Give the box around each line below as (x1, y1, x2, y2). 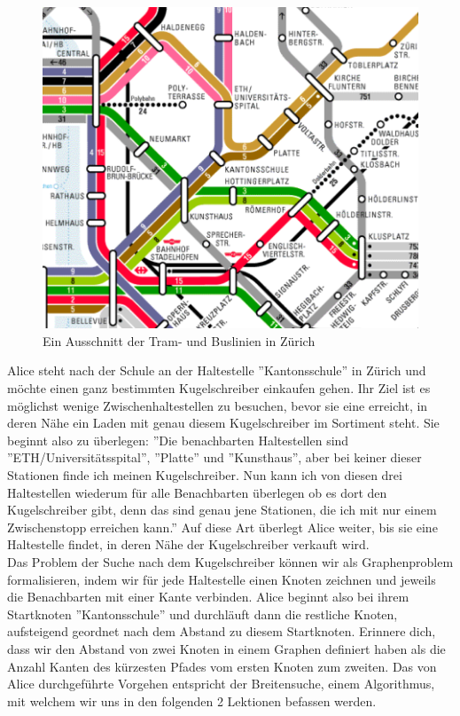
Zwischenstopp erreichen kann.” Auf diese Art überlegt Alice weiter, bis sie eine (7, 517, 438, 536)
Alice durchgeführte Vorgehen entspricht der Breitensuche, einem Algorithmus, (7, 674, 435, 693)
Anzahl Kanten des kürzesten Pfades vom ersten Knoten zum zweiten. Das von (7, 657, 437, 675)
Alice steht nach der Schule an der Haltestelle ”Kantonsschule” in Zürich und (7, 361, 426, 380)
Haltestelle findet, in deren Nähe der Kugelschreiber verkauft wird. (7, 535, 370, 554)
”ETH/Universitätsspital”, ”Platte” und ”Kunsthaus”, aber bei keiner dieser (7, 448, 422, 467)
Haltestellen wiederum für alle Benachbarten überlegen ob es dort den (7, 483, 387, 501)
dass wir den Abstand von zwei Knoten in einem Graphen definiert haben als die (7, 639, 446, 657)
